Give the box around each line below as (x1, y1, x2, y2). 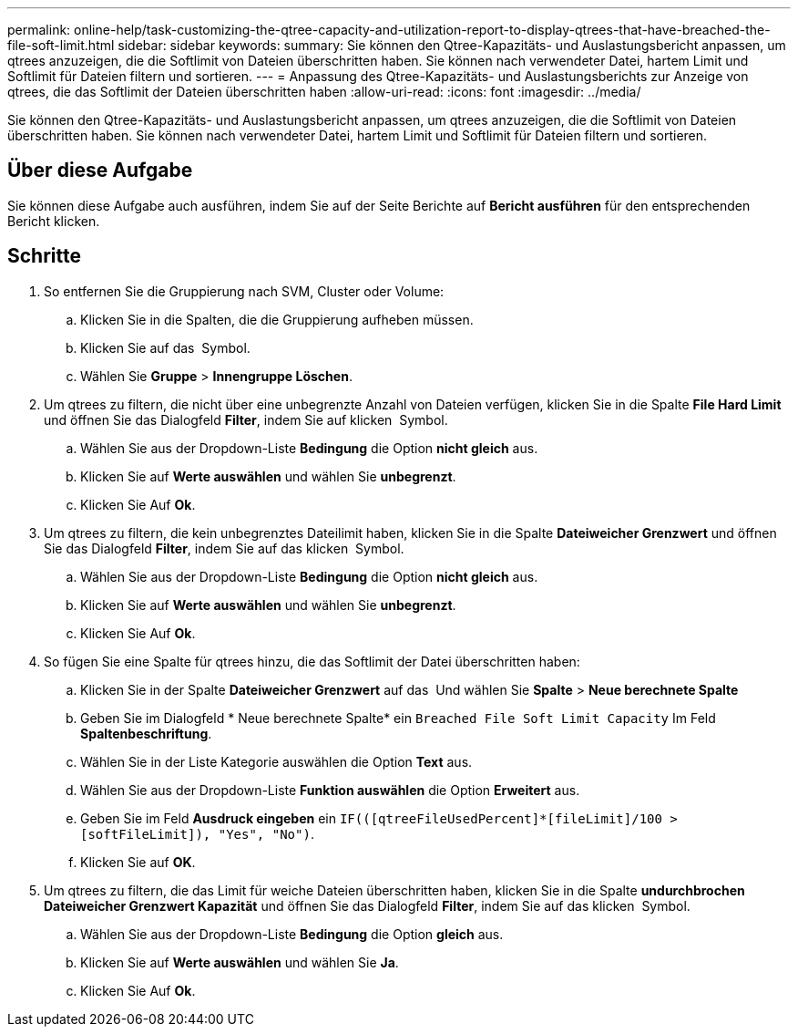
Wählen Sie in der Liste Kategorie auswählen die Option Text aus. (80, 753, 473, 770)
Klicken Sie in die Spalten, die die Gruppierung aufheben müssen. (80, 311, 474, 327)
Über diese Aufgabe (7, 159, 193, 182)
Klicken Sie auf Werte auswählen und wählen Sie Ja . (80, 954, 399, 970)
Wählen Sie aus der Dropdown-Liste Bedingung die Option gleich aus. (80, 925, 504, 942)
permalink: (7, 22, 71, 37)
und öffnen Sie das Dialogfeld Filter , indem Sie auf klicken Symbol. (44, 411, 448, 428)
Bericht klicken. (7, 212, 100, 229)
